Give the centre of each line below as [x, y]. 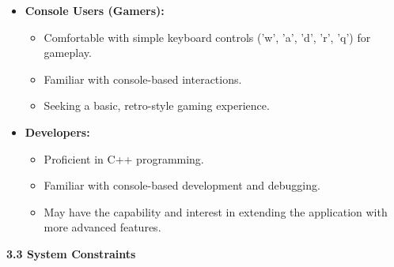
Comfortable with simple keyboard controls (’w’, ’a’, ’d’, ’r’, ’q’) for [207, 37]
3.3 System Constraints [71, 253]
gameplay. [68, 53]
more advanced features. [102, 227]
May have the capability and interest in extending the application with [216, 211]
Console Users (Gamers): [95, 10]
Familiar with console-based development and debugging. [182, 185]
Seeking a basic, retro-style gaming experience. [157, 105]
